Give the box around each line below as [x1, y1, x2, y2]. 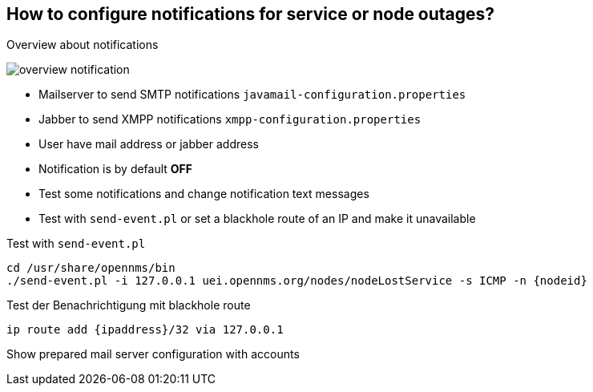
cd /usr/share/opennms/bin [6, 261, 175, 275]
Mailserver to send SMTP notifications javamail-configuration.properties [38, 87, 466, 102]
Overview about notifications [6, 38, 159, 52]
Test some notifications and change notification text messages [38, 187, 369, 201]
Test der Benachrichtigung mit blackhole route [6, 298, 251, 313]
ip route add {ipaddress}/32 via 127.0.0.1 [6, 323, 284, 337]
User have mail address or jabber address [38, 137, 259, 152]
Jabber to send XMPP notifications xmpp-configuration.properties [38, 112, 422, 127]
